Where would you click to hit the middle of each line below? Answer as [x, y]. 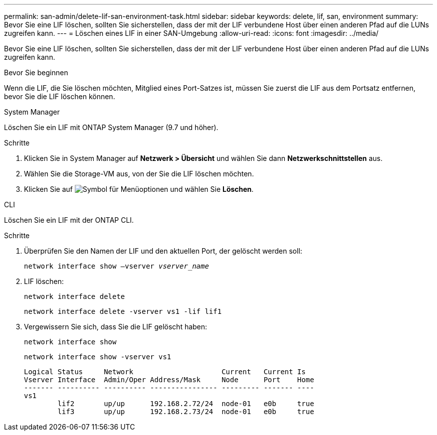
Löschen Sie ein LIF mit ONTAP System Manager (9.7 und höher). [111, 127]
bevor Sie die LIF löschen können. [60, 96]
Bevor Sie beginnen [36, 72]
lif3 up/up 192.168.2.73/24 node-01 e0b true [186, 412]
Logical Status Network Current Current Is [165, 372]
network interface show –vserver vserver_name [116, 266]
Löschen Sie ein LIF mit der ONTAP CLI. [69, 220]
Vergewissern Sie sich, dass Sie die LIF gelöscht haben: [116, 327]
